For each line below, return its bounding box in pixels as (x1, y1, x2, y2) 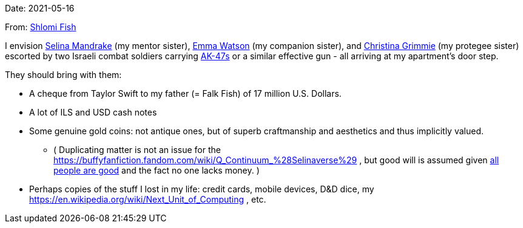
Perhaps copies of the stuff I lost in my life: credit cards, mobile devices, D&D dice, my (29, 184, 374, 194)
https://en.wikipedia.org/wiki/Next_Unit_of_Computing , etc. (29, 194, 266, 204)
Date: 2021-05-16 (5, 3, 75, 13)
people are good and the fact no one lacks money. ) (53, 165, 260, 175)
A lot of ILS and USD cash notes (29, 107, 157, 117)
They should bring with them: (5, 70, 122, 80)
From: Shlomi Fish (5, 22, 76, 32)
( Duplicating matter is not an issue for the (53, 145, 221, 155)
